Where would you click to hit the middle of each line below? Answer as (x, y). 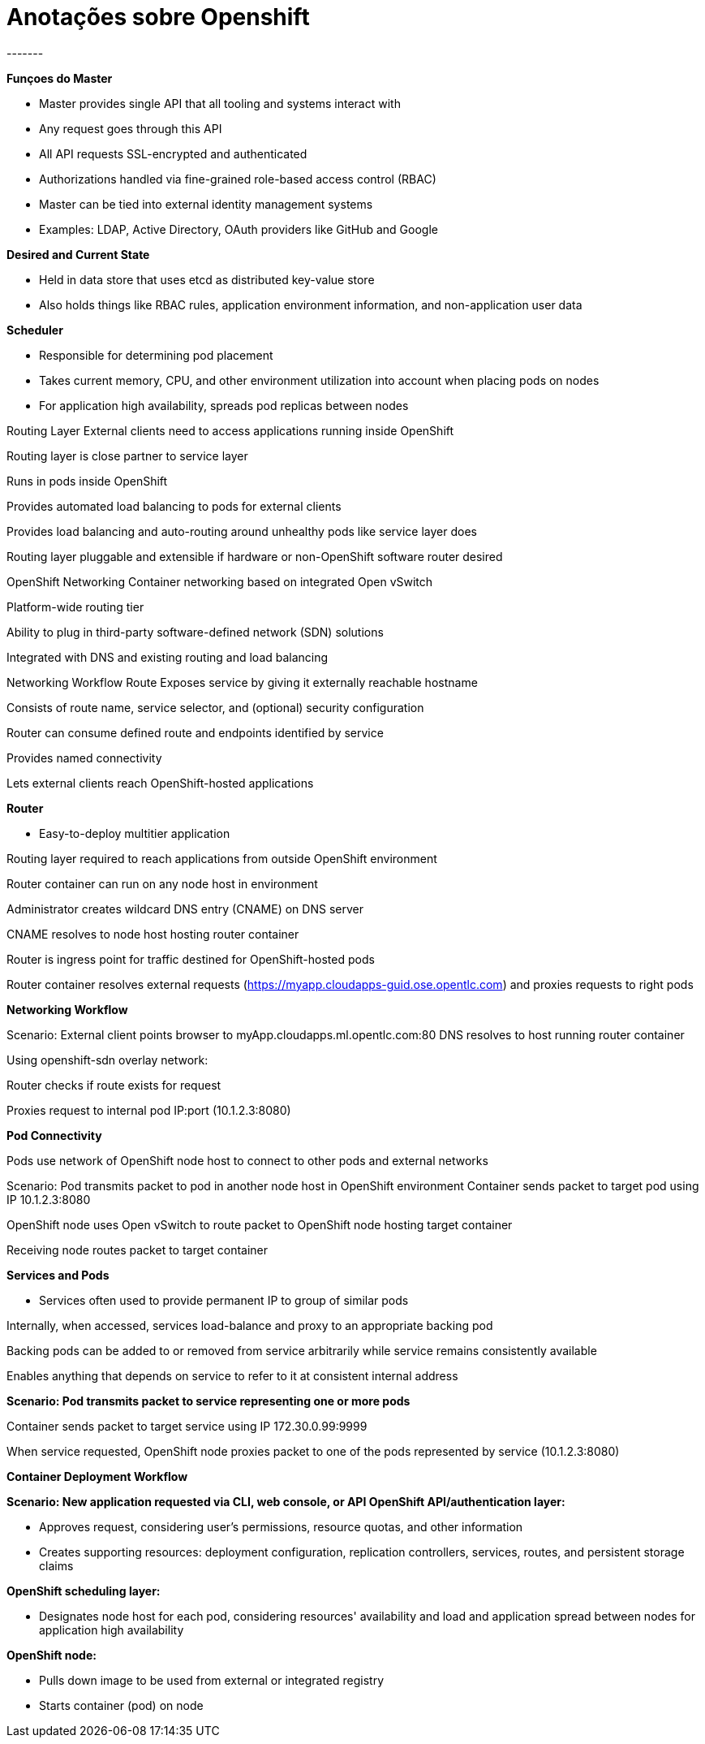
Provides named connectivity (84, 758)
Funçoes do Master (60, 78)
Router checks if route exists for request (114, 1085)
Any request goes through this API (131, 128)
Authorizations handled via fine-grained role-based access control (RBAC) (238, 179)
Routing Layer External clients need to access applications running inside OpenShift (230, 430)
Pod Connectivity (54, 1135)
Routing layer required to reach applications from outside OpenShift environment (222, 858)
